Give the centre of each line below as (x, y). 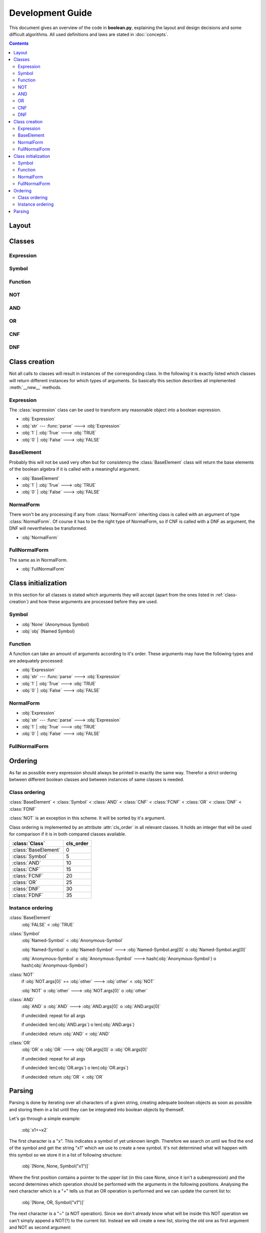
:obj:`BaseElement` (41, 478)
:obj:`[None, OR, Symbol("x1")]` (53, 1202)
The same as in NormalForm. (38, 560)
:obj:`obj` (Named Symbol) (48, 631)
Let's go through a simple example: (45, 1119)
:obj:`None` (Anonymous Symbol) (55, 624)
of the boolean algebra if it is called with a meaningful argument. (75, 469)
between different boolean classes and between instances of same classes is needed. (97, 780)
